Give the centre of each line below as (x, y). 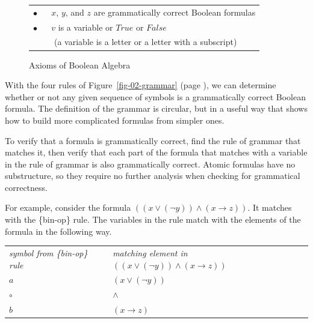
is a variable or (85, 27)
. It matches (270, 207)
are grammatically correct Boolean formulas (175, 12)
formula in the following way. (58, 231)
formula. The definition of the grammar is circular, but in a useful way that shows (156, 108)
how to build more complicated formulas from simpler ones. (115, 120)
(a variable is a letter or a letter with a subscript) (145, 42)
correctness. (26, 187)
